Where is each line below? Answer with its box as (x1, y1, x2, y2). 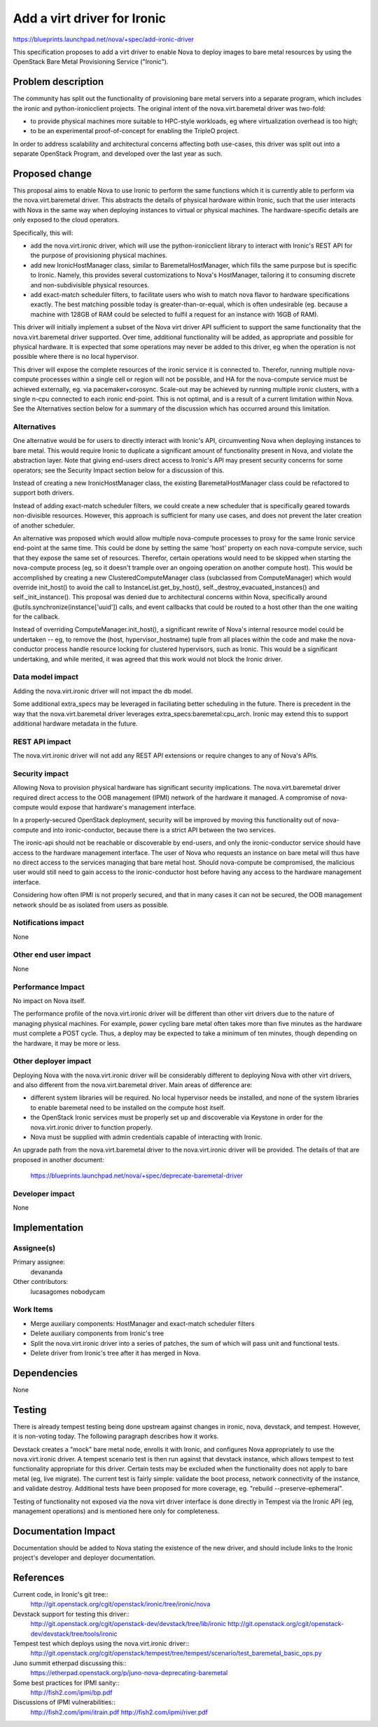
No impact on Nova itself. (13, 996, 86, 1005)
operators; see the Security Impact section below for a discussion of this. (13, 466, 225, 475)
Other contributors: (13, 1278, 69, 1286)
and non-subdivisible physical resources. (30, 280, 150, 289)
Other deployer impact (13, 1056, 92, 1066)
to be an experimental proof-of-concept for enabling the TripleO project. (30, 127, 239, 135)
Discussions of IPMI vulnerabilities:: (13, 1698, 115, 1707)
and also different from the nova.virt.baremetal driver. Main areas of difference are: (13, 1081, 253, 1089)
